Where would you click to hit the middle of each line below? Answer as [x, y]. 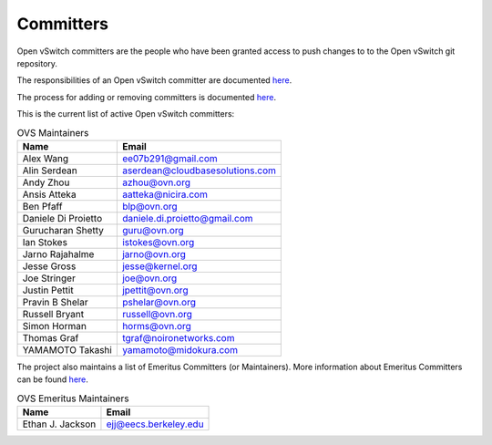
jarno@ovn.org [154, 254]
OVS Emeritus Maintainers [73, 398]
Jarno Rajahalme [58, 254]
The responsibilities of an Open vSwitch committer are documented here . [154, 80]
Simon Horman [54, 326]
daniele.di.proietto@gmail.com [188, 218]
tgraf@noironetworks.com [178, 337]
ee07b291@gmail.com [169, 158]
